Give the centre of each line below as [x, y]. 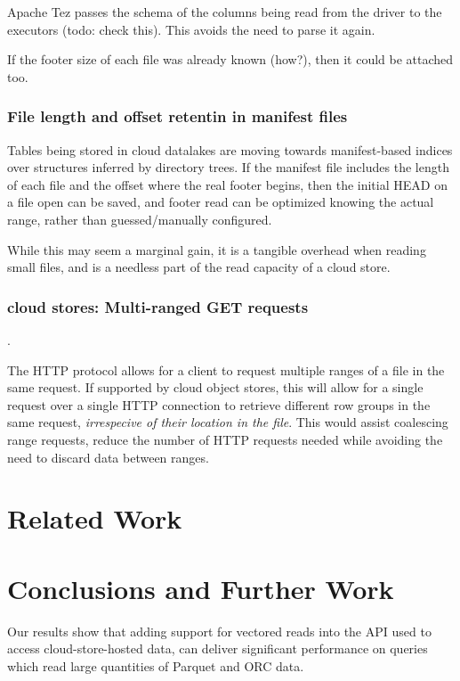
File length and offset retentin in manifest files [178, 116]
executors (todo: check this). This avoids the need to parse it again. [191, 29]
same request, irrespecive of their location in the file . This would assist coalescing [228, 422]
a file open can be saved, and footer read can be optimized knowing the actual [221, 202]
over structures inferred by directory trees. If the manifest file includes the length [228, 167]
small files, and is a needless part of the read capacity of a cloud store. [199, 267]
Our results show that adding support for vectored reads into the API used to [219, 631]
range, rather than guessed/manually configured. [140, 219]
